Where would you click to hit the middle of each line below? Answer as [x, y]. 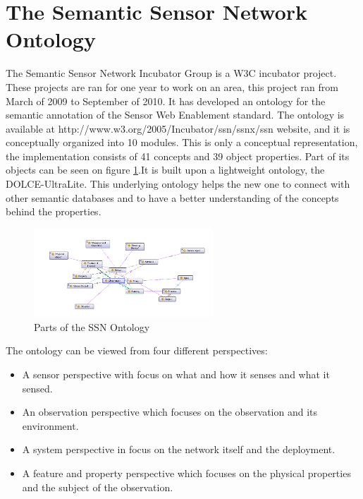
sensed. [37, 388]
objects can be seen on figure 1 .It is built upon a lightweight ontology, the [165, 170]
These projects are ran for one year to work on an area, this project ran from [172, 86]
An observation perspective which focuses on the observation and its [170, 412]
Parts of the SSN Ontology [92, 326]
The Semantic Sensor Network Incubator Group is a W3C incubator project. [171, 73]
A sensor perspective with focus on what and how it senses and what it [176, 374]
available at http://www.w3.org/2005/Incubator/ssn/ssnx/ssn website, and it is [178, 128]
